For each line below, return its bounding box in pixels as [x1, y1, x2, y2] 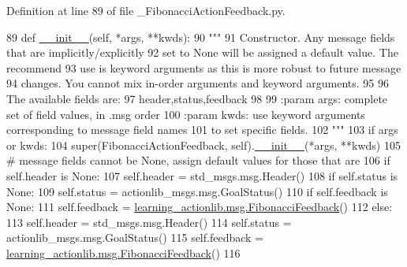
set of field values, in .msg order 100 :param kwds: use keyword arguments [6, 106, 365, 122]
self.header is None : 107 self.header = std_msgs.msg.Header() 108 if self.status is [6, 167, 398, 184]
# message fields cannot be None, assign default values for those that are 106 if [6, 152, 390, 169]
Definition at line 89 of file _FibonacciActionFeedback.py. [6, 2, 286, 18]
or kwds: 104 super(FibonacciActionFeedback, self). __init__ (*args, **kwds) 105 [6, 136, 401, 153]
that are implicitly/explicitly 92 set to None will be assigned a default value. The [6, 44, 398, 61]
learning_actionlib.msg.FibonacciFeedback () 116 [6, 244, 241, 261]
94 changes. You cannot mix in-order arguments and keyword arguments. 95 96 [6, 75, 389, 91]
